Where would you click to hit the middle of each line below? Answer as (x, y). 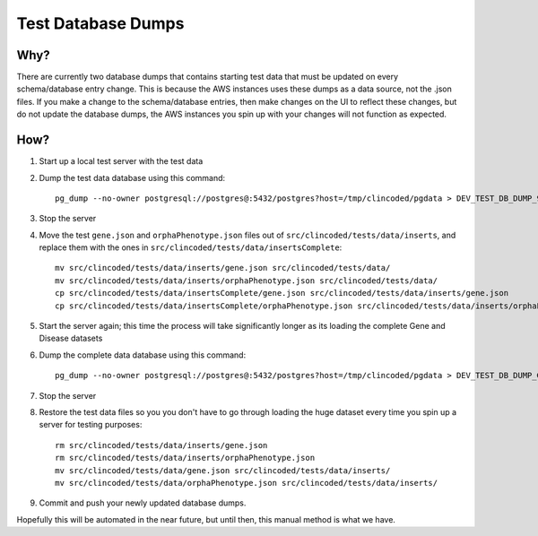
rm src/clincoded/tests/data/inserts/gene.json (161, 445)
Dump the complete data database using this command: (143, 355)
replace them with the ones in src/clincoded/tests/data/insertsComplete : (191, 247)
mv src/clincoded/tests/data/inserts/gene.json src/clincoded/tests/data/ (223, 268)
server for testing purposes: (91, 425)
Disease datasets (71, 338)
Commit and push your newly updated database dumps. (143, 503)
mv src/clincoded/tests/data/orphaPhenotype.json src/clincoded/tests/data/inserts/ (247, 483)
